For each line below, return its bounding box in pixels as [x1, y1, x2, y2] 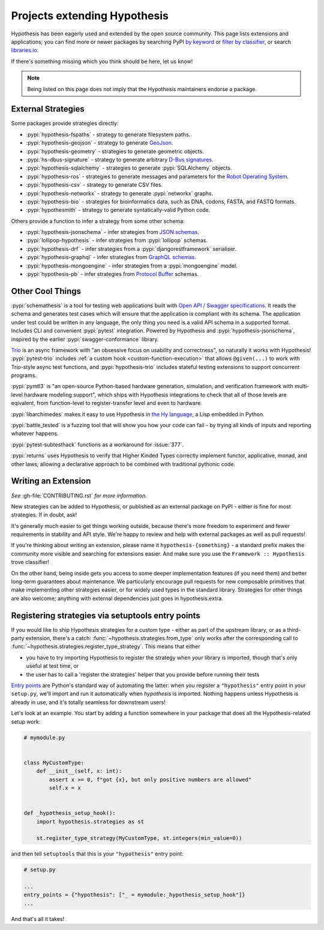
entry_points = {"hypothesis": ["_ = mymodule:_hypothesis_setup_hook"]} [23, 892, 245, 898]
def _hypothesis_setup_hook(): [23, 810, 116, 817]
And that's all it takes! [11, 915, 65, 922]
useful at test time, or [26, 662, 79, 670]
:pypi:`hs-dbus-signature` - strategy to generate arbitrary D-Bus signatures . [26, 156, 214, 163]
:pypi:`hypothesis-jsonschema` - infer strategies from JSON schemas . [26, 229, 199, 236]
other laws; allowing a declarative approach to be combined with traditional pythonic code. [11, 460, 236, 467]
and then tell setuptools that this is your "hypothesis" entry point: [11, 850, 184, 857]
